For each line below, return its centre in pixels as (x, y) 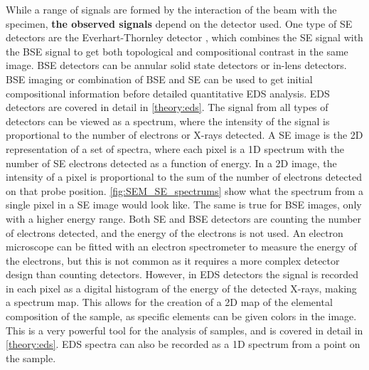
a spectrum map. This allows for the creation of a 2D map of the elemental (169, 302)
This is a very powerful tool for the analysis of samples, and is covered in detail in (184, 330)
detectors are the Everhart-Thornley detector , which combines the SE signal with (184, 37)
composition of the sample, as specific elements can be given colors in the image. (181, 316)
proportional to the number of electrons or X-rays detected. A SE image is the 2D (184, 135)
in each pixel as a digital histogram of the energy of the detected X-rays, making (181, 288)
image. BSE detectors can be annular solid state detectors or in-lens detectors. (176, 65)
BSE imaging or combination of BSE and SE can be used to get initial (159, 79)
